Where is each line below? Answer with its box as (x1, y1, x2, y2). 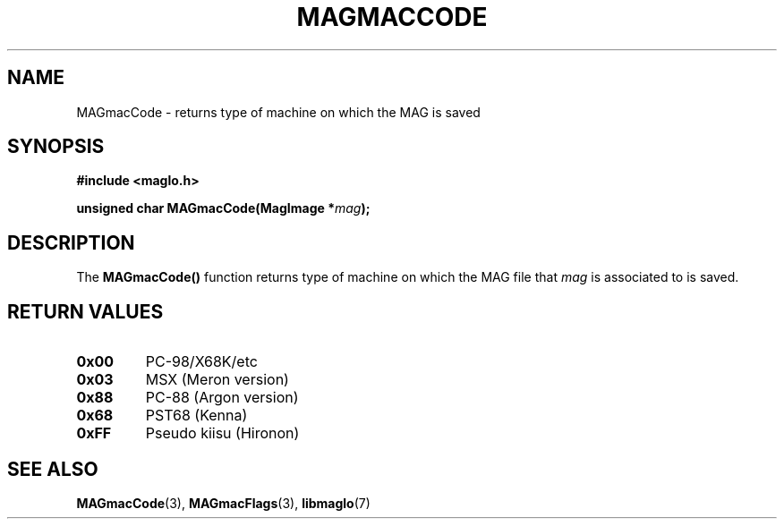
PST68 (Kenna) (145, 406, 248, 425)
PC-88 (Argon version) (145, 388, 299, 407)
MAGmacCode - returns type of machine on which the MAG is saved (76, 104, 481, 120)
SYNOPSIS (7, 135, 105, 158)
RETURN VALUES (7, 300, 164, 323)
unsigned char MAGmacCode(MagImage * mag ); (76, 200, 371, 216)
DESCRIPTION (7, 231, 135, 254)
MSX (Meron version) (145, 370, 289, 389)
